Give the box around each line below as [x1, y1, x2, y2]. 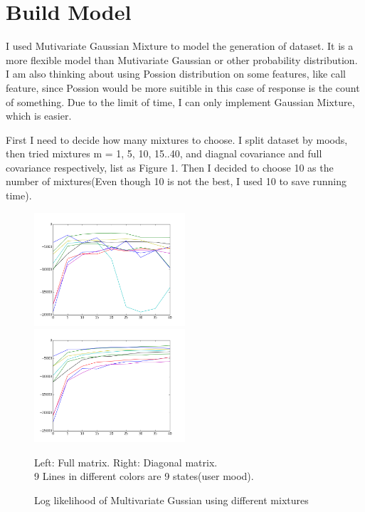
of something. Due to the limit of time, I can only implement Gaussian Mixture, [6, 94, 355, 109]
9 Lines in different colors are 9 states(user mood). [34, 469, 254, 484]
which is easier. [6, 108, 72, 123]
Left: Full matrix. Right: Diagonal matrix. [34, 454, 218, 469]
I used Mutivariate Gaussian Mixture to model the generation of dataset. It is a [6, 38, 354, 53]
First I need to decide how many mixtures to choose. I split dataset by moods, [6, 132, 348, 147]
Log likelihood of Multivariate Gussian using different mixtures [34, 493, 309, 508]
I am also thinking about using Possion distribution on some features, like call [6, 66, 347, 81]
